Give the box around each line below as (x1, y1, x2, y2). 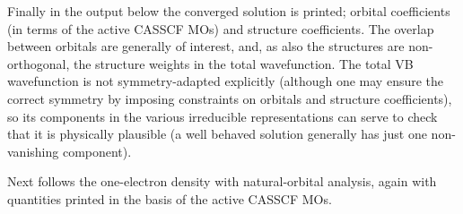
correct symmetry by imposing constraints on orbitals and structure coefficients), (7, 89, 452, 107)
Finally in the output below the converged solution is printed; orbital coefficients (7, 2, 450, 20)
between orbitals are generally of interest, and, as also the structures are (7, 37, 405, 56)
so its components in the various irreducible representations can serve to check (7, 107, 438, 125)
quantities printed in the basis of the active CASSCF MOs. (7, 189, 332, 208)
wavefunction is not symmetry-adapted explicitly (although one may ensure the (7, 72, 444, 90)
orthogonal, (7, 54, 70, 73)
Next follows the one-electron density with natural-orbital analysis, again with (7, 172, 437, 191)
